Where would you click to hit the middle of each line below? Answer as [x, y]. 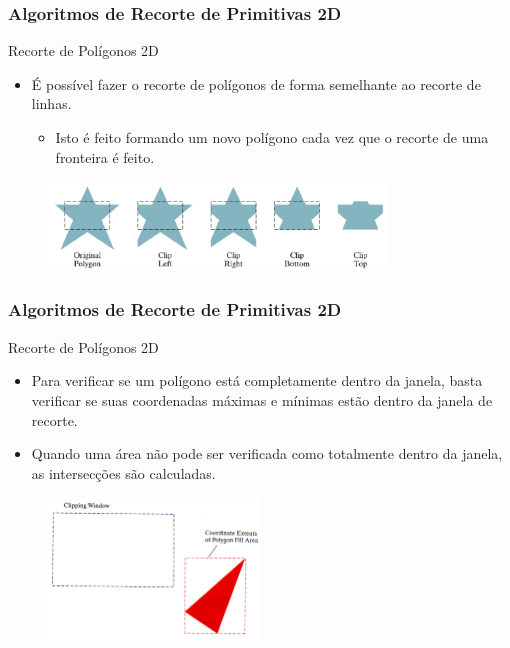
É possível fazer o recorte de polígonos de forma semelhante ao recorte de [256, 83]
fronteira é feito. [105, 156]
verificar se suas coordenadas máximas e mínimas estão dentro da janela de [262, 399]
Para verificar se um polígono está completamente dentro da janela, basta [257, 380]
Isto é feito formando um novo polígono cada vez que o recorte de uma [272, 137]
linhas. [51, 103]
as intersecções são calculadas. [123, 472]
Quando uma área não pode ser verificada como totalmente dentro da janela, [267, 453]
